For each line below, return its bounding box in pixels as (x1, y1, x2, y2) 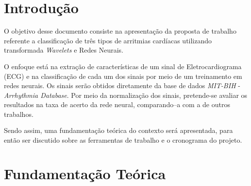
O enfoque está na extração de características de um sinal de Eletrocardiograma (4, 61, 242, 71)
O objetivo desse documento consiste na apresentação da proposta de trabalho (4, 26, 236, 36)
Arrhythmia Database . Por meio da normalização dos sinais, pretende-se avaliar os (4, 90, 248, 100)
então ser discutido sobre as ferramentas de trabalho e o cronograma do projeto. (4, 135, 242, 145)
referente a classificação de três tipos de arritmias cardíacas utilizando (4, 35, 212, 45)
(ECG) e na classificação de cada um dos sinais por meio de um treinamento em (4, 71, 242, 81)
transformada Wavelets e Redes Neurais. (4, 45, 123, 55)
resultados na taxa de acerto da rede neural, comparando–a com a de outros (4, 99, 230, 110)
